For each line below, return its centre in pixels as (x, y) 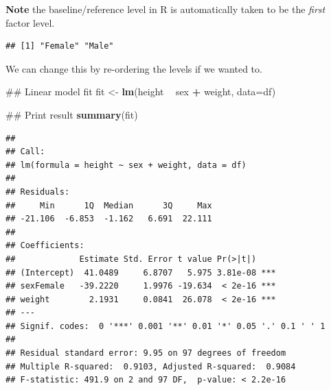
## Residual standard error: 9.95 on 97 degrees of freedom (146, 353)
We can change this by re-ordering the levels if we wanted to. (134, 68)
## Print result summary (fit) (72, 114)
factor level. (30, 22)
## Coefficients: (45, 246)
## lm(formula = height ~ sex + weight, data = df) (126, 165)
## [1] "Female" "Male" (60, 46)
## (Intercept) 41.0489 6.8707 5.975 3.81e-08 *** (141, 272)
